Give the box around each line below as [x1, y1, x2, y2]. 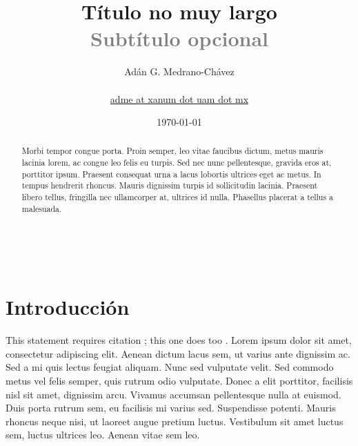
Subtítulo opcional [90, 24, 268, 52]
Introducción [6, 293, 130, 321]
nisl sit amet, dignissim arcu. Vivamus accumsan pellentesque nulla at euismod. [6, 387, 341, 401]
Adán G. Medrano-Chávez [124, 64, 235, 79]
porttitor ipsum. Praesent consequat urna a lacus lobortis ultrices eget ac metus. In [21, 168, 321, 180]
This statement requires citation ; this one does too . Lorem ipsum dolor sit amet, [6, 333, 352, 347]
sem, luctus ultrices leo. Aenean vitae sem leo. [6, 427, 200, 442]
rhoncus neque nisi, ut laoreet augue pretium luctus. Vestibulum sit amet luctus [6, 414, 344, 428]
